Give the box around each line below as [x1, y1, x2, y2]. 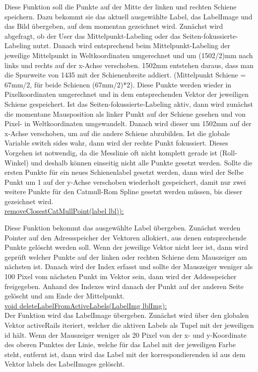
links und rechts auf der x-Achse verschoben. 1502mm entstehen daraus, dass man [4, 60, 254, 70]
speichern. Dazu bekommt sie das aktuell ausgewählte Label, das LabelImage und [4, 11, 253, 21]
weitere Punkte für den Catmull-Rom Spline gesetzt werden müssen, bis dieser [4, 186, 243, 197]
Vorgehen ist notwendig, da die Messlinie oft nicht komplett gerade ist [4, 147, 217, 157]
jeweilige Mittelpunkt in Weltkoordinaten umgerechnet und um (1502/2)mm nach [4, 50, 253, 60]
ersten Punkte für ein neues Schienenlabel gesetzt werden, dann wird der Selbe [4, 167, 244, 177]
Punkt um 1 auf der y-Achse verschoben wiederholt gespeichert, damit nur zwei [4, 176, 246, 187]
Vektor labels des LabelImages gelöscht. [4, 359, 125, 369]
